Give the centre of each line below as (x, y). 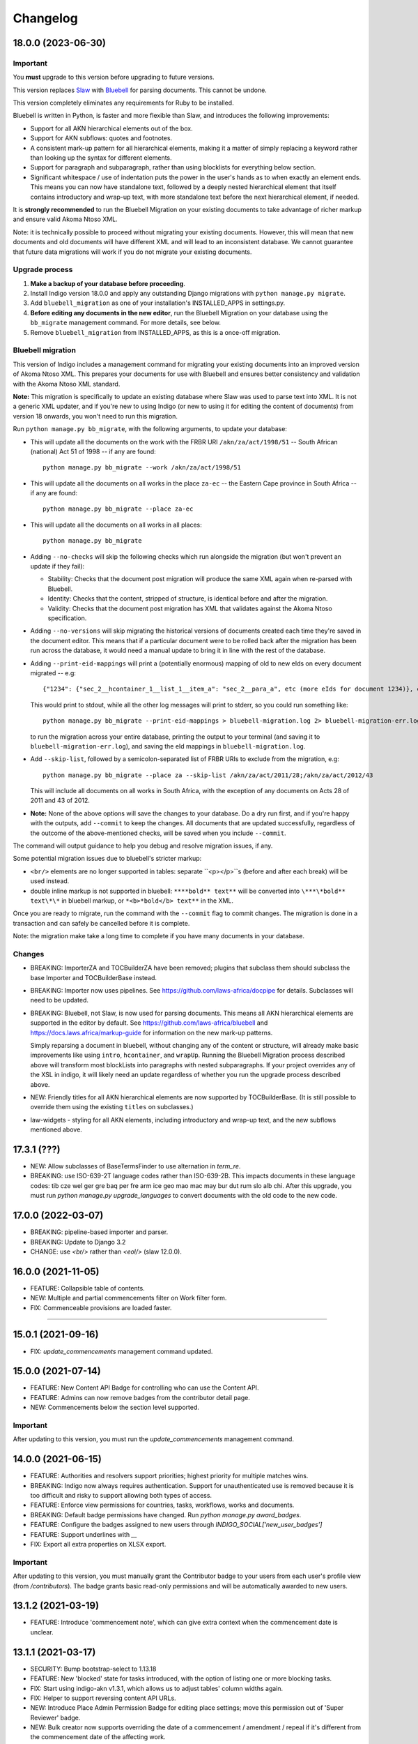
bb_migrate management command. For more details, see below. (125, 323)
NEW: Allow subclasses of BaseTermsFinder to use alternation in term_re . (136, 1166)
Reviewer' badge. (55, 1717)
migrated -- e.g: (53, 672)
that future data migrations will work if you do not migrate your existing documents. (132, 252)
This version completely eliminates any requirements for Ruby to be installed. (123, 103)
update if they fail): (57, 566)
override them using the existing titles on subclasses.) (112, 1107)
